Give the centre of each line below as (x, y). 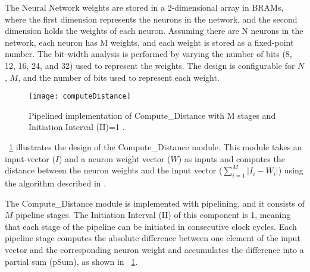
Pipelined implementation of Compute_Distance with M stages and (152, 115)
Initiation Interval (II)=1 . (77, 127)
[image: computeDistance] (80, 97)
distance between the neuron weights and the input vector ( (114, 170)
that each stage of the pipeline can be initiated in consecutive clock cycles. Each (151, 226)
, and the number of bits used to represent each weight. (119, 77)
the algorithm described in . (56, 183)
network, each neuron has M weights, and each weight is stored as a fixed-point (149, 42)
